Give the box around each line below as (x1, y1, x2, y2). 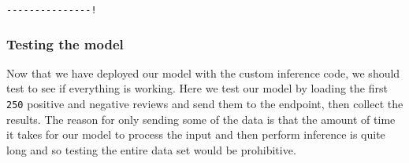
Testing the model (6, 34, 124, 53)
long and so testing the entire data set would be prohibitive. (6, 141, 296, 158)
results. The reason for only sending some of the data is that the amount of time (6, 110, 396, 127)
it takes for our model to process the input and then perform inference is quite (6, 126, 385, 143)
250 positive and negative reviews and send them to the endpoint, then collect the (6, 96, 403, 112)
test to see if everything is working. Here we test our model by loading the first (6, 80, 388, 96)
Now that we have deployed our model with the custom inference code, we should (6, 64, 400, 81)
